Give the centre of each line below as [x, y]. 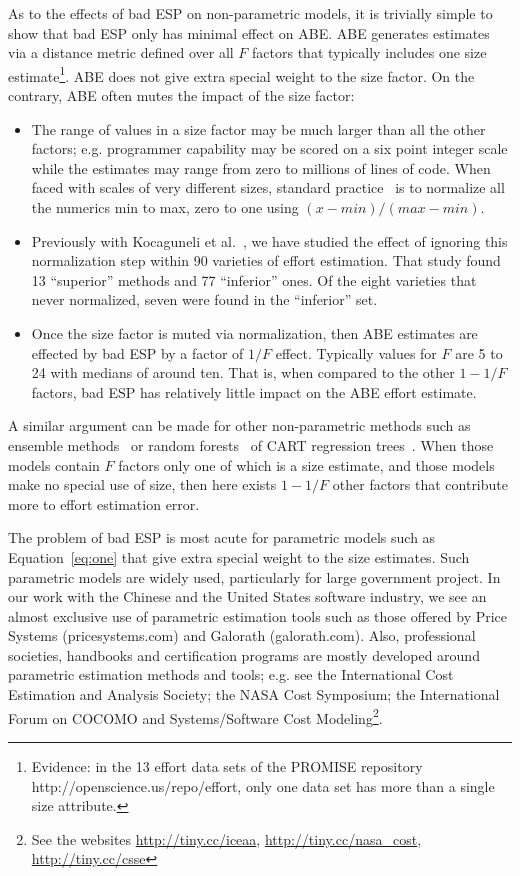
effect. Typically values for [356, 352]
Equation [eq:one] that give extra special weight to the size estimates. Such [239, 556]
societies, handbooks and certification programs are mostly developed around [244, 654]
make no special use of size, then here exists [142, 484]
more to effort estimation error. [104, 503]
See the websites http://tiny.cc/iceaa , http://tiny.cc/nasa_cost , [226, 838]
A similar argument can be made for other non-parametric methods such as [239, 425]
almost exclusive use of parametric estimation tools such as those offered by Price [258, 615]
